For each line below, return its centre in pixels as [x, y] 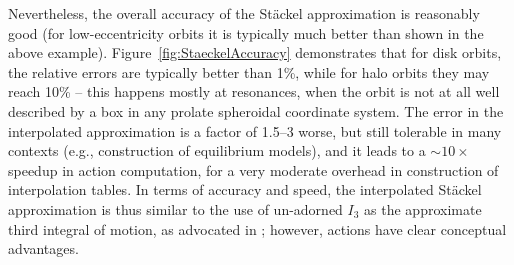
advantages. [43, 248]
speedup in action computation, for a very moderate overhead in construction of [253, 169]
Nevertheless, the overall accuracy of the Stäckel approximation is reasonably [244, 13]
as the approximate [423, 208]
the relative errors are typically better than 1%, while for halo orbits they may [249, 71]
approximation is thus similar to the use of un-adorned [175, 208]
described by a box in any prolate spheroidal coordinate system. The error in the [256, 110]
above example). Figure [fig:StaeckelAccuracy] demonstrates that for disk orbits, [255, 52]
